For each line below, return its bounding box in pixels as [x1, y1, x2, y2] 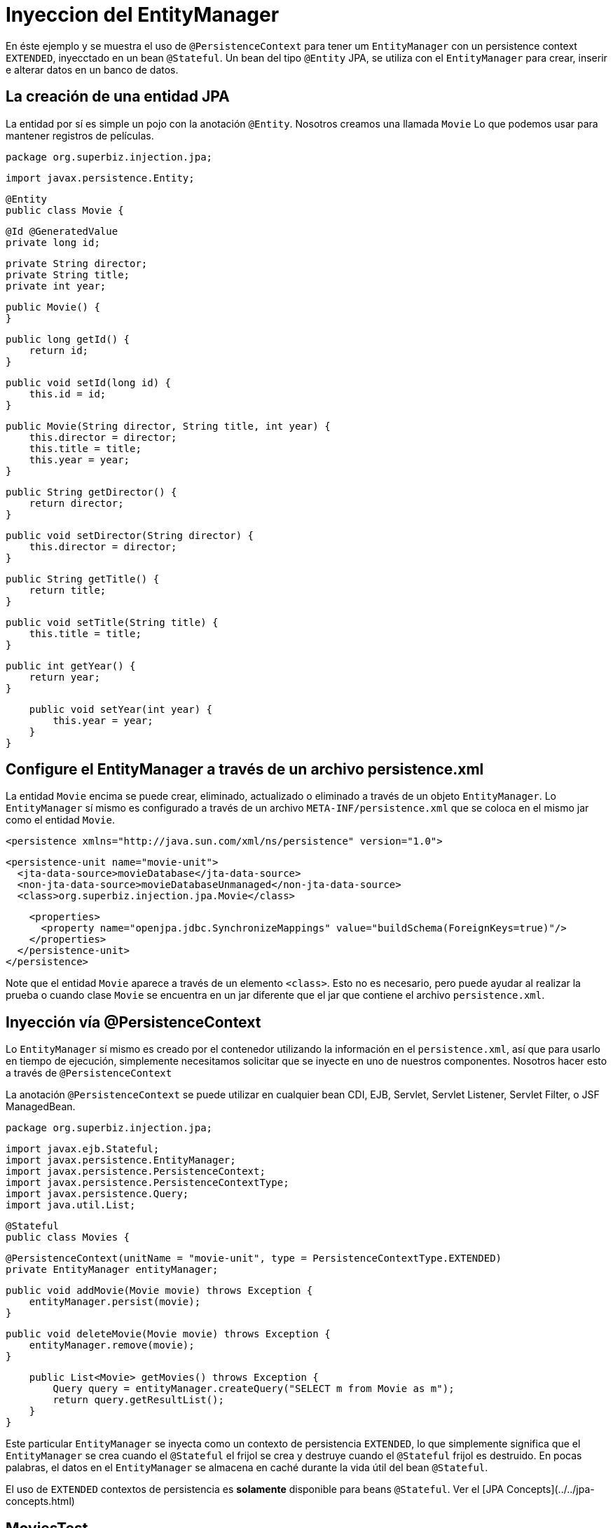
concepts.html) [6, 1495, 75, 1508]
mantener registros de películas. [6, 129, 154, 142]
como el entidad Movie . [6, 814, 116, 826]
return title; [29, 584, 106, 596]
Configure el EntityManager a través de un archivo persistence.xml [6, 760, 484, 779]
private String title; [6, 268, 130, 280]
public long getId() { [6, 333, 130, 345]
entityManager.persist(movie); [29, 1296, 201, 1308]
